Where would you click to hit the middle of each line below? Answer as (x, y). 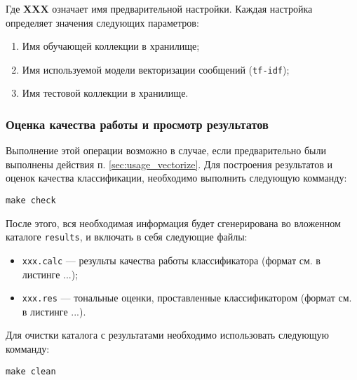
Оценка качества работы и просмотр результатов (137, 124)
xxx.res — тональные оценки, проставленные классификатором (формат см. (187, 298)
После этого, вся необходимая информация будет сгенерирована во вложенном (173, 223)
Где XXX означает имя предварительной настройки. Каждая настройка (159, 8)
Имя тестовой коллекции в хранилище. (105, 93)
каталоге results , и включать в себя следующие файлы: (127, 237)
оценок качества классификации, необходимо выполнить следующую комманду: (176, 178)
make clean (31, 371)
